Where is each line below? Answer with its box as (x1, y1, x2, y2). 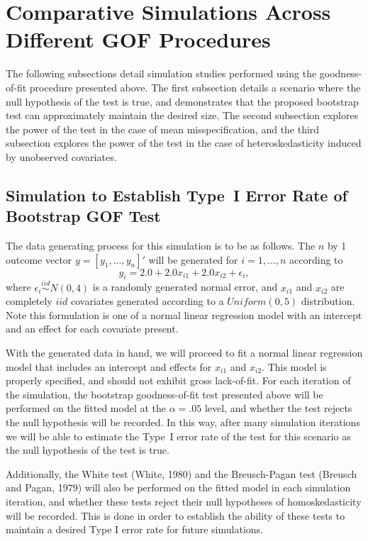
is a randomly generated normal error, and (92, 279, 278, 294)
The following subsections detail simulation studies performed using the (6, 66, 317, 81)
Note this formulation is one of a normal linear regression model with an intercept (6, 307, 362, 322)
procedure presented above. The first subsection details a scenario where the (29, 79, 361, 94)
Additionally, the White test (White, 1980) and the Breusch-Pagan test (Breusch (6, 466, 357, 481)
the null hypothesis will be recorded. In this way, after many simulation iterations (6, 415, 360, 430)
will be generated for (148, 252, 238, 267)
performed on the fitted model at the (6, 401, 167, 415)
